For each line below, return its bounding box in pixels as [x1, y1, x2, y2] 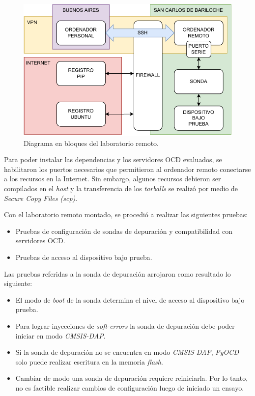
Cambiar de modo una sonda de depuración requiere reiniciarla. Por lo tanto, [15, 373, 248, 383]
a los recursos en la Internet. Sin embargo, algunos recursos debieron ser [4, 173, 221, 184]
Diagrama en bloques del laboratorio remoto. [24, 138, 159, 148]
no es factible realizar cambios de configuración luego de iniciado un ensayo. [15, 382, 244, 393]
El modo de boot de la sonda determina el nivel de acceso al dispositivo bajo [15, 294, 245, 305]
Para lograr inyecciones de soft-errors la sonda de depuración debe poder [15, 320, 235, 331]
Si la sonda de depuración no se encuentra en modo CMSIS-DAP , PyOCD [15, 347, 239, 357]
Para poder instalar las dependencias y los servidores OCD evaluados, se [4, 154, 222, 165]
